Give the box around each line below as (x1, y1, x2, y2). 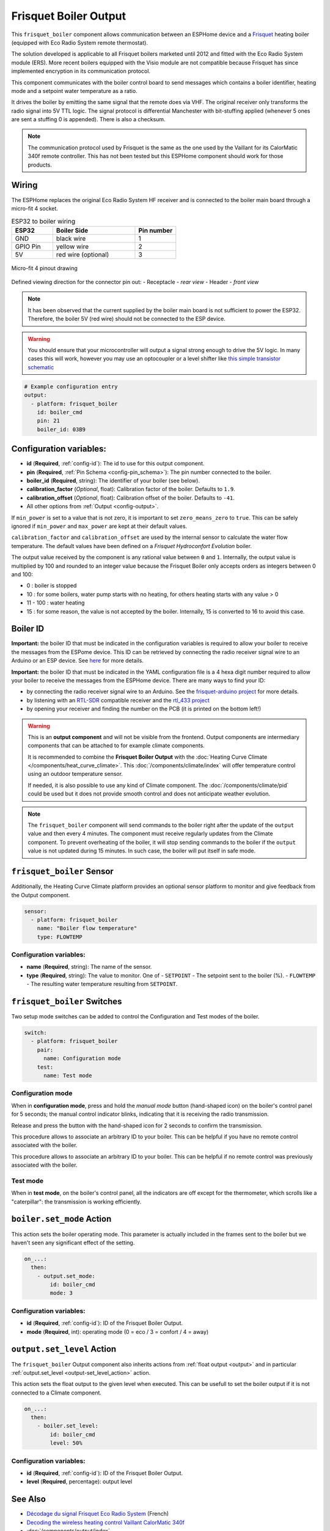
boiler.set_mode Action (11, 1214, 112, 1224)
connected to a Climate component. (11, 1389, 102, 1396)
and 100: (11, 570, 34, 578)
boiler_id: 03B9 (37, 426, 86, 433)
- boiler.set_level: (37, 1423, 99, 1429)
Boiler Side (56, 226, 89, 235)
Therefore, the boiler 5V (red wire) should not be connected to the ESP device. (28, 315, 226, 323)
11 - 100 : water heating (26, 599, 85, 606)
